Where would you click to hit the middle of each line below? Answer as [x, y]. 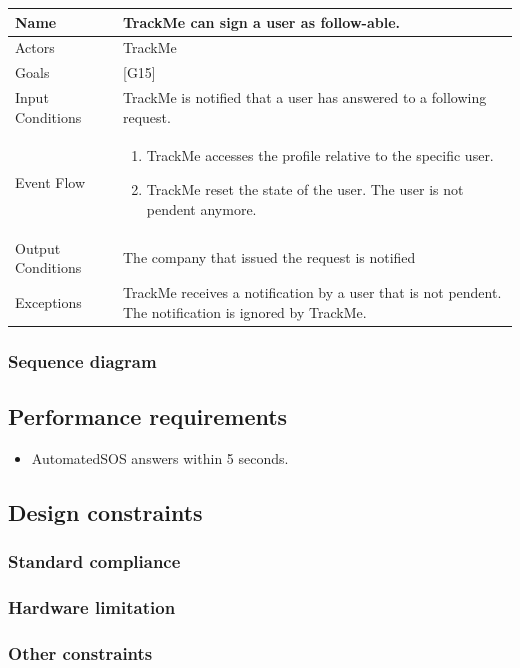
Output [38, 247]
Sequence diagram [82, 360]
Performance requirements [148, 415]
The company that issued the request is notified [269, 257]
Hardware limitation [92, 606]
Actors [35, 47]
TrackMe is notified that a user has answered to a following [304, 97]
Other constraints [80, 652]
